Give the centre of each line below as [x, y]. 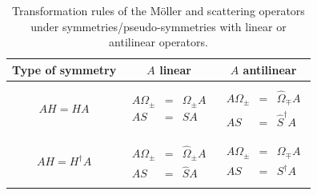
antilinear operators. [158, 42]
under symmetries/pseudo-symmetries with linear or [158, 26]
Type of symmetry [64, 69]
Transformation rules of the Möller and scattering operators [158, 10]
